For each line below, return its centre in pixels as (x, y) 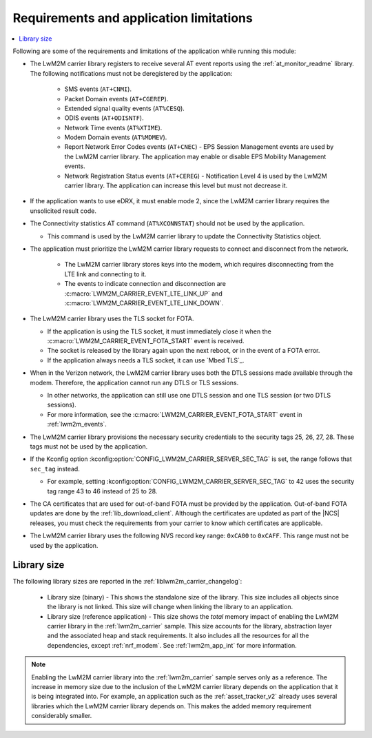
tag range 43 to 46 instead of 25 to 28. (102, 491)
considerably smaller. (62, 716)
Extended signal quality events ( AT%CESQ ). (125, 108)
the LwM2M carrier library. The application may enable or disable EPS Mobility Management (195, 156)
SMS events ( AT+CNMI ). (98, 89)
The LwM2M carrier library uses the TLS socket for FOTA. (112, 319)
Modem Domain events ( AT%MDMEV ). (116, 137)
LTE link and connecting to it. (105, 274)
